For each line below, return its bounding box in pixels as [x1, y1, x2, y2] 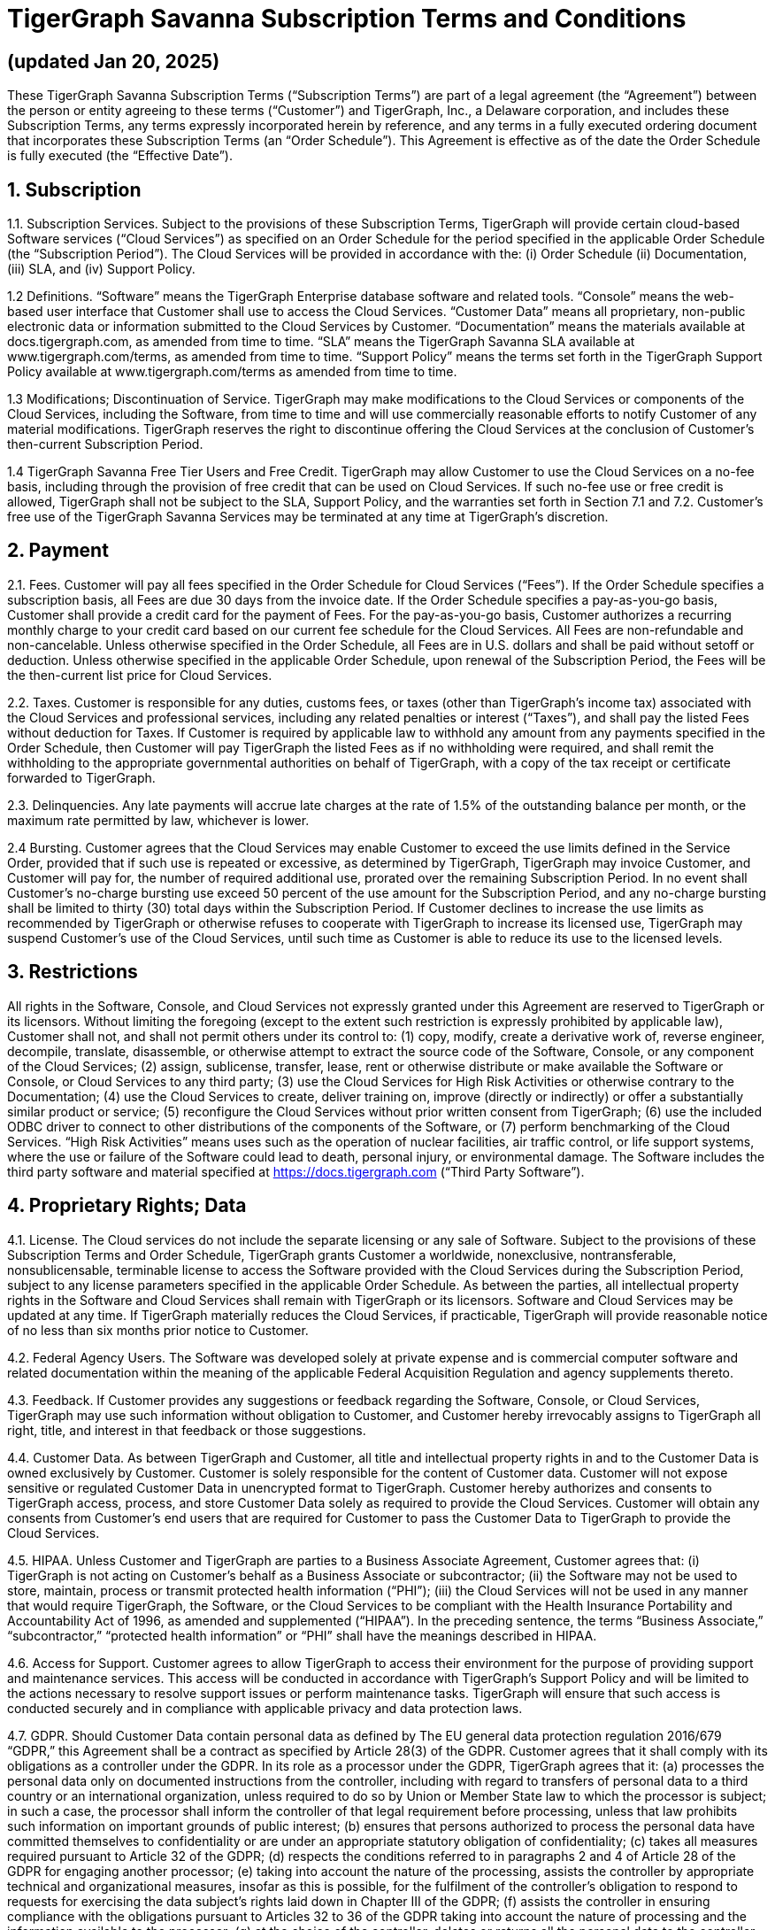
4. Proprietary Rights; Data [7, 1194, 247, 1217]
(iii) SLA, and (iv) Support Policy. [7, 261, 196, 277]
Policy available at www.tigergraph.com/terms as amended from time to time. [7, 364, 457, 380]
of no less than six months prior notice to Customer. [7, 1322, 309, 1338]
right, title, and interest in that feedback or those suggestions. [7, 1422, 366, 1438]
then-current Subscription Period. [7, 436, 203, 452]
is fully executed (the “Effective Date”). [7, 148, 233, 164]
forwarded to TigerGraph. [7, 769, 156, 785]
